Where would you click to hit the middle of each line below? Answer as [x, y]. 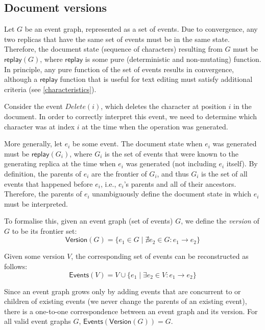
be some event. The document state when [138, 144]
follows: [16, 266]
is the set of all [224, 173]
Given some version [34, 256]
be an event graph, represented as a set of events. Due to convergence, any [141, 29]
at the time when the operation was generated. [155, 126]
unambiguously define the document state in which [172, 194]
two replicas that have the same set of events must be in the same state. [117, 39]
